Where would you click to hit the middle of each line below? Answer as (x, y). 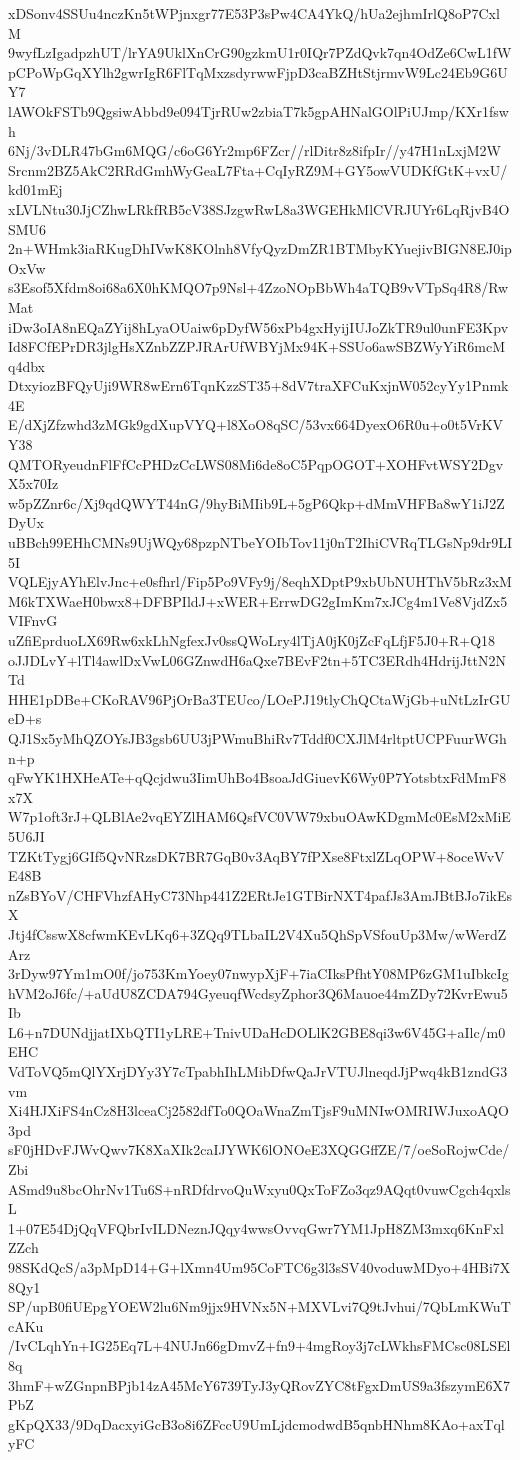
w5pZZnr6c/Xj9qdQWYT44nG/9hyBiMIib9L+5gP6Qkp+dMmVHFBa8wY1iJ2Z (256, 502)
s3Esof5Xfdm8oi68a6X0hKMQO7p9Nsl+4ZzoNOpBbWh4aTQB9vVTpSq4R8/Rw (258, 287)
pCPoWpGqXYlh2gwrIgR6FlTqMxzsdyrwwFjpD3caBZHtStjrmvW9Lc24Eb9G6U (258, 71)
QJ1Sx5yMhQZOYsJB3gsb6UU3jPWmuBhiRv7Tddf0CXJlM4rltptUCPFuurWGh (257, 737)
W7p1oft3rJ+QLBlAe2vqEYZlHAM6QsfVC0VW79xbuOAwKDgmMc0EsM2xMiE (259, 816)
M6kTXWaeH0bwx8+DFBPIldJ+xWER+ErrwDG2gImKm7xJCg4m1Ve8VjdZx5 (258, 600)
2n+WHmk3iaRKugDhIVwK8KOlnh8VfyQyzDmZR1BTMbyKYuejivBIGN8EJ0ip (260, 248)
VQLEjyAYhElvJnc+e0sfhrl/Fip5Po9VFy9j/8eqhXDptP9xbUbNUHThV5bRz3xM (260, 581)
